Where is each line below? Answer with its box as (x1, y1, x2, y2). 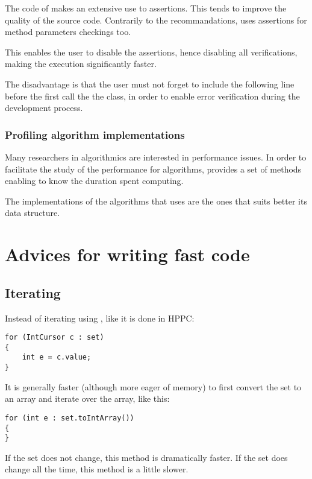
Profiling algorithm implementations (5, 127, 185, 142)
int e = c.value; (22, 353, 92, 362)
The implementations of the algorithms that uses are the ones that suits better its (5, 194, 307, 207)
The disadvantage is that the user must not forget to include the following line (5, 77, 295, 90)
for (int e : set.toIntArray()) (5, 413, 134, 422)
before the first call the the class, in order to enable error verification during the (5, 89, 300, 102)
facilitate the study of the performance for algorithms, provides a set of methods (5, 162, 302, 175)
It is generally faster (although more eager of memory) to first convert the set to (5, 380, 302, 393)
